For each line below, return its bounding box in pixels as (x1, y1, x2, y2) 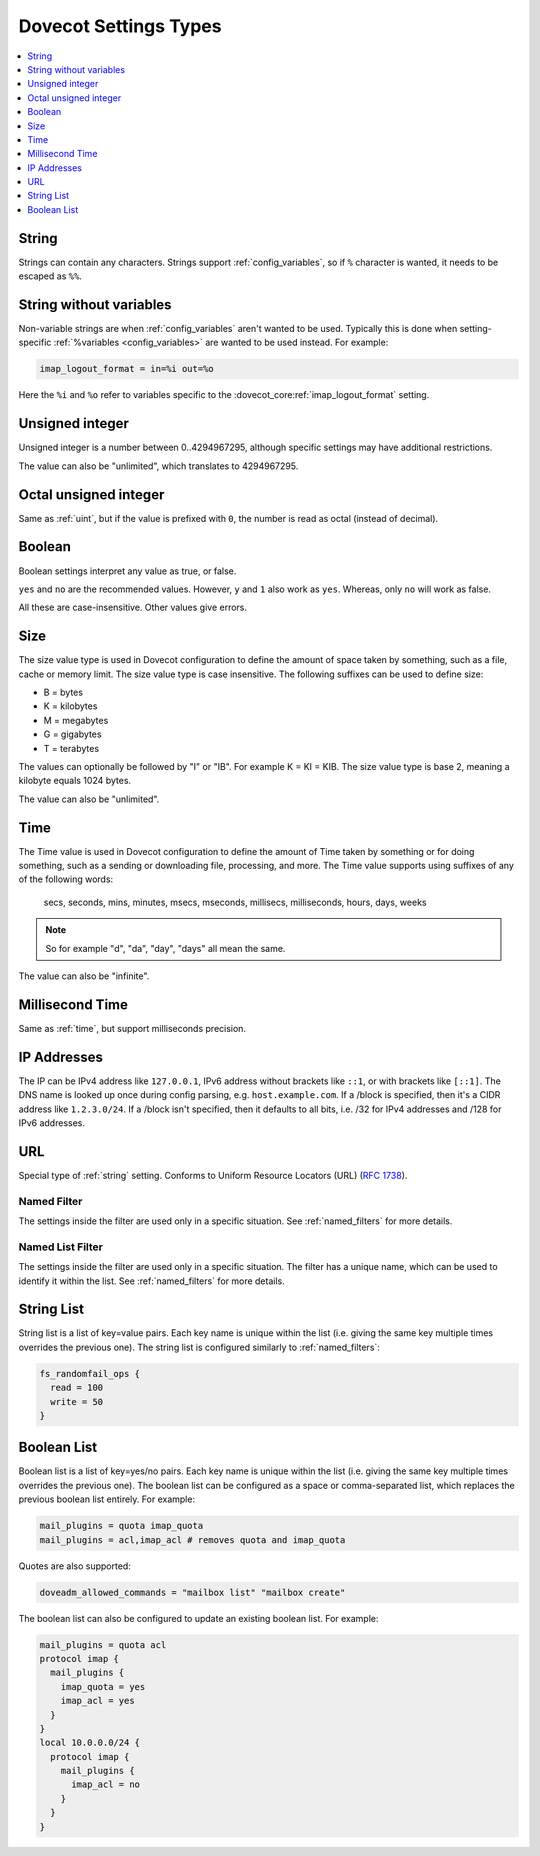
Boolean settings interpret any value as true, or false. (18, 565, 237, 577)
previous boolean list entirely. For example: (18, 1493, 195, 1505)
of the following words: (18, 873, 114, 885)
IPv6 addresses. (18, 1116, 85, 1129)
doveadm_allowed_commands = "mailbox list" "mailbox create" (39, 1586, 346, 1598)
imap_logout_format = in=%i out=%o (39, 363, 214, 375)
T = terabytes (43, 742, 100, 754)
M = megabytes (43, 714, 109, 726)
